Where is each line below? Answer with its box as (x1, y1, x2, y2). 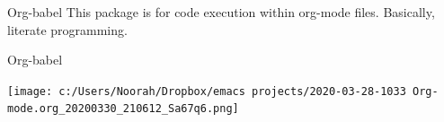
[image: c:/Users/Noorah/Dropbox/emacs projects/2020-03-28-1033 (7, 84, 406, 98)
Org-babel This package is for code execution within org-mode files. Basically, (7, 3, 435, 21)
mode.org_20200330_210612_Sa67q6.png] (7, 102, 239, 116)
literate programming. (7, 20, 128, 39)
